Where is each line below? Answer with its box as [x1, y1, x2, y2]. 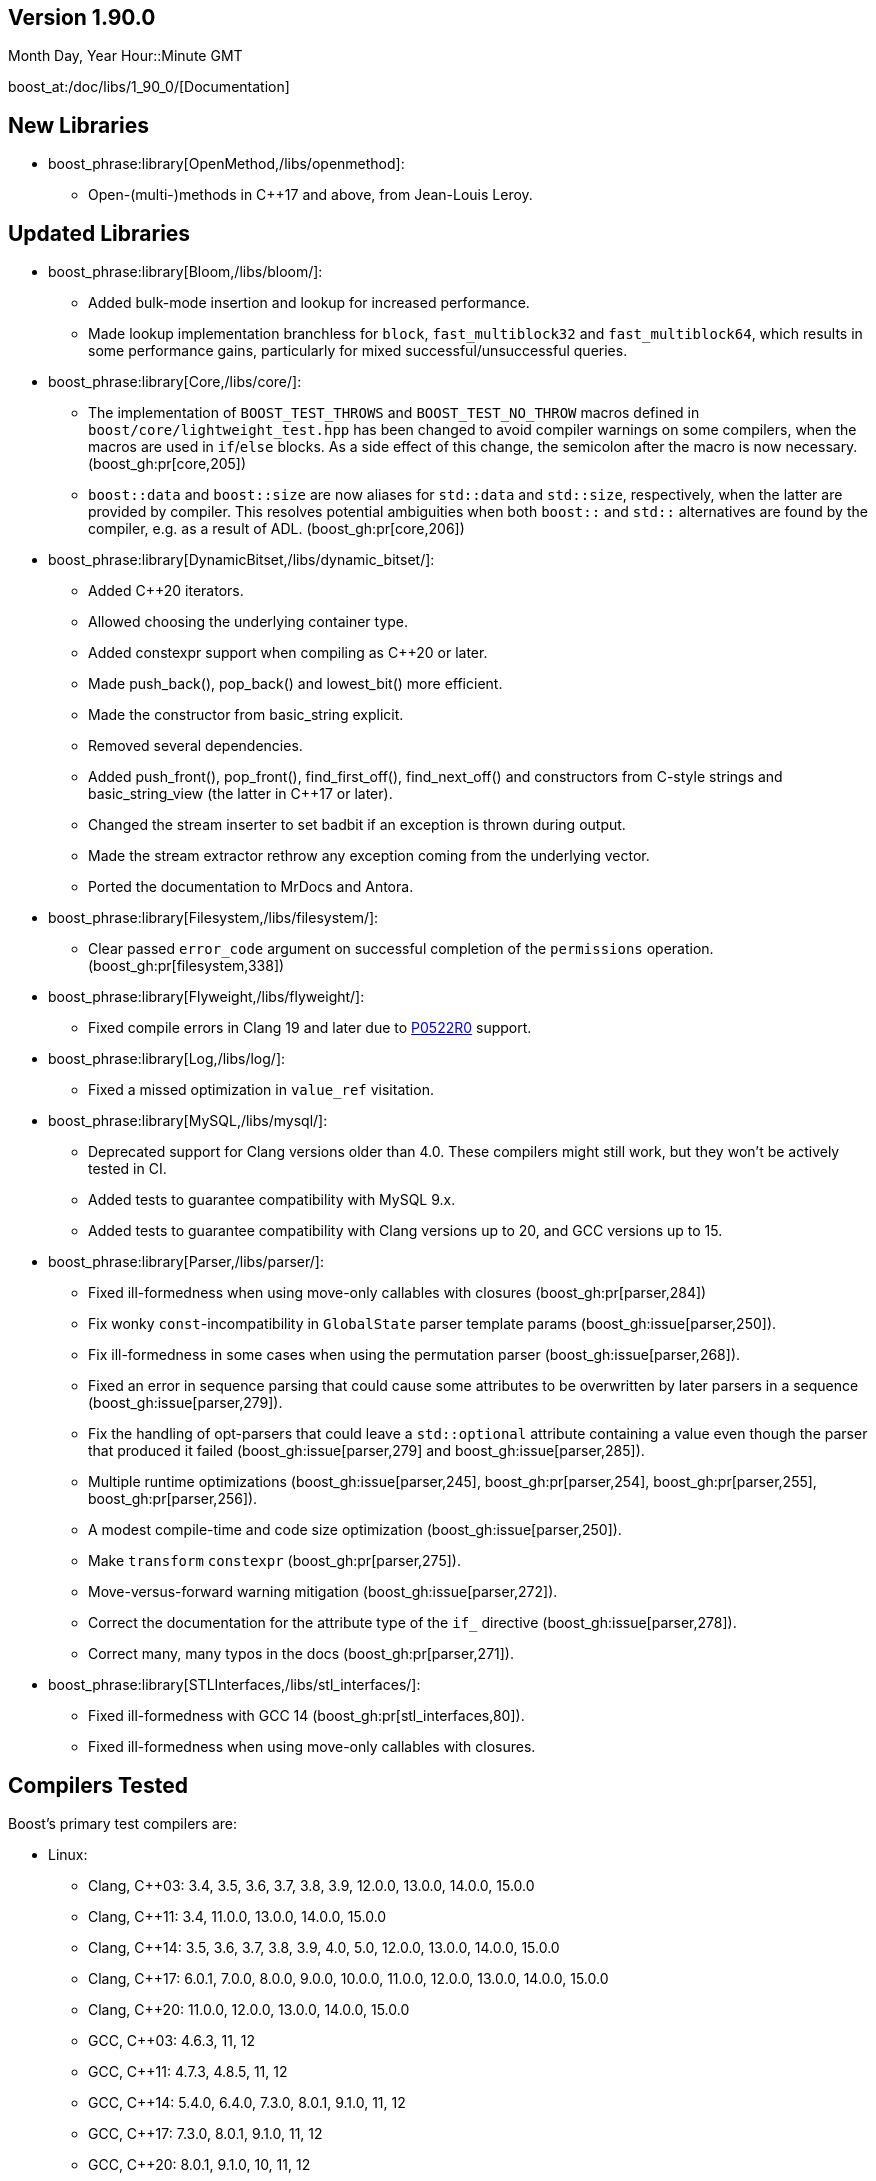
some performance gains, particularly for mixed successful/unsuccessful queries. [88, 342, 628, 360]
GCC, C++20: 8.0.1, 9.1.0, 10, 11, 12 [88, 2155, 311, 2173]
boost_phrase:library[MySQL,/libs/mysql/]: [48, 1112, 328, 1130]
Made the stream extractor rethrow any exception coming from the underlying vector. [88, 847, 650, 865]
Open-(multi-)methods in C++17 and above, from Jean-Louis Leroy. [88, 186, 533, 204]
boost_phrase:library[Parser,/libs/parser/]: [48, 1253, 324, 1271]
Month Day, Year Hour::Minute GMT [8, 47, 243, 65]
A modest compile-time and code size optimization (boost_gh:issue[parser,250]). [88, 1521, 622, 1539]
